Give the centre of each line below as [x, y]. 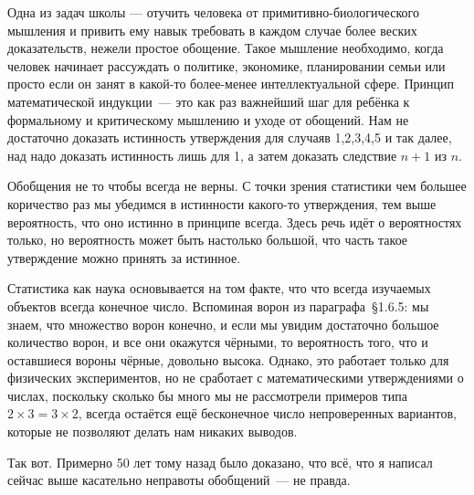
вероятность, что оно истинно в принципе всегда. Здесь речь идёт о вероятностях [235, 221]
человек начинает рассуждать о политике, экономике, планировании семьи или [226, 65]
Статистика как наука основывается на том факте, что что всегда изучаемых [219, 288]
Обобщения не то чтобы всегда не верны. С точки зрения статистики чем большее [237, 186]
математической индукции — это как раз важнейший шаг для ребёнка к [209, 101]
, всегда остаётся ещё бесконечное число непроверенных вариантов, [267, 413]
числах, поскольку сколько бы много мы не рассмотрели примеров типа [207, 395]
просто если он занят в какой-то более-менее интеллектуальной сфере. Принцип [231, 84]
